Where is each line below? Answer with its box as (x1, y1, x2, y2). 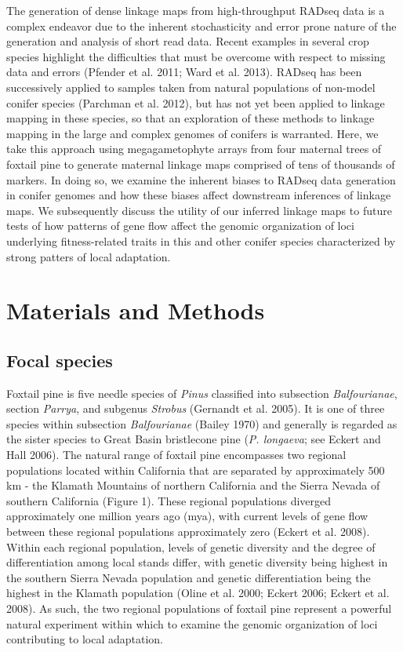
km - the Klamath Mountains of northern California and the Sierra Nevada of (6, 477, 380, 494)
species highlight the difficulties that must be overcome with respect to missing (6, 48, 386, 64)
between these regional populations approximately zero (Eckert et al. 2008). (6, 523, 370, 540)
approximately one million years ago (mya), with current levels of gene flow (6, 508, 369, 524)
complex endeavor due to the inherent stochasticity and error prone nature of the (6, 17, 397, 34)
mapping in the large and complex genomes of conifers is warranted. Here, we (6, 125, 379, 141)
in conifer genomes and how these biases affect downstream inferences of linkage (6, 187, 391, 203)
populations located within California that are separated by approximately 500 (6, 461, 385, 478)
